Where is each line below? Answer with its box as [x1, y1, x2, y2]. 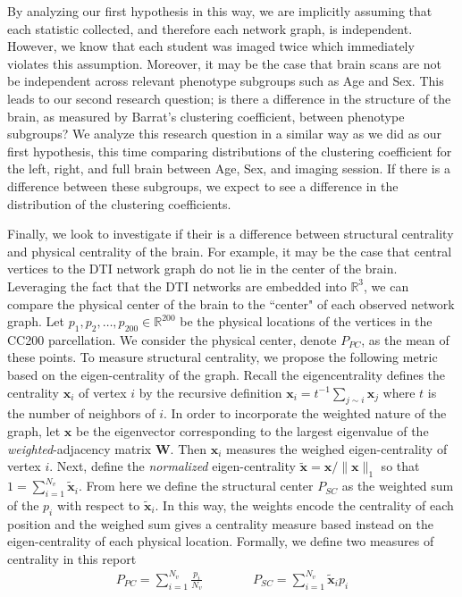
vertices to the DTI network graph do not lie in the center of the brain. [7, 259, 398, 278]
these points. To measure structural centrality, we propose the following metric [7, 348, 438, 366]
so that [381, 457, 420, 475]
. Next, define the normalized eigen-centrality [49, 457, 296, 475]
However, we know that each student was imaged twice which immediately [7, 37, 415, 55]
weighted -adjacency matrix [7, 439, 152, 458]
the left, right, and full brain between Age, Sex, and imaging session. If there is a [7, 159, 450, 178]
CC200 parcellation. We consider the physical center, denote [7, 330, 337, 349]
